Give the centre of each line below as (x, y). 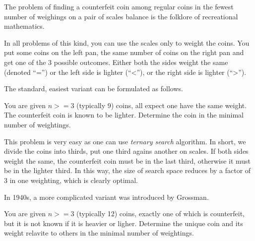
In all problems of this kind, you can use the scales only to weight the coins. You (127, 42)
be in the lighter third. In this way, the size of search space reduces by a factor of (127, 170)
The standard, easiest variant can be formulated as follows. (94, 89)
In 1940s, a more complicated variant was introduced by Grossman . (106, 197)
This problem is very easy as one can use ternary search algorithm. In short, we (125, 141)
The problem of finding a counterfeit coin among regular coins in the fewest (119, 6)
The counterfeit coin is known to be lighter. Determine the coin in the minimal (124, 115)
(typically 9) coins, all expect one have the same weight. (162, 105)
